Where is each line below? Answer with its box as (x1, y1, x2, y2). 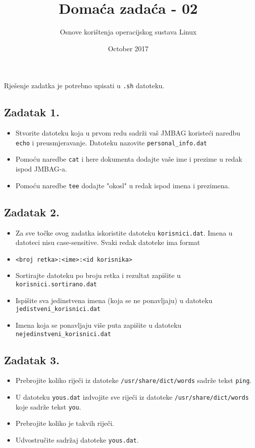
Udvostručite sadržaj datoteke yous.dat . (15, 434, 139, 445)
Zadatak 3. (4, 352, 60, 367)
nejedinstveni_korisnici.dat (15, 330, 111, 338)
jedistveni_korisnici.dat (15, 306, 101, 313)
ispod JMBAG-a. (15, 164, 67, 174)
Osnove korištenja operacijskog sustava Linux (60, 27, 197, 37)
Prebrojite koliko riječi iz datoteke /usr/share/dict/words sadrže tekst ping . (15, 375, 252, 385)
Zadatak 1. (4, 104, 60, 120)
